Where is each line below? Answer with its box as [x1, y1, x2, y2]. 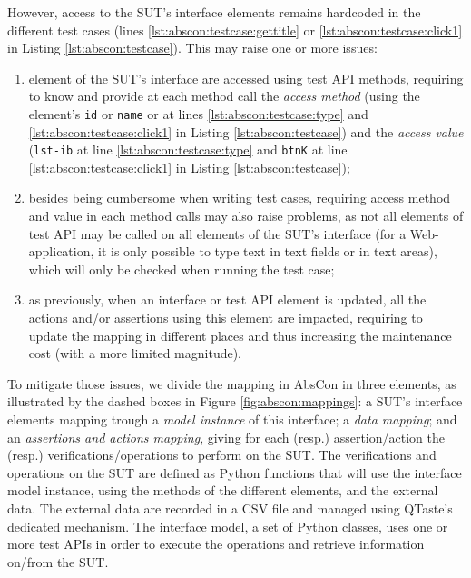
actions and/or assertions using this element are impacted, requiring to [28, 308, 423, 327]
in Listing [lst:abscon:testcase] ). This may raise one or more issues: [7, 38, 378, 57]
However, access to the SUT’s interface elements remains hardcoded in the [7, 3, 421, 21]
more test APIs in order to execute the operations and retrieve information [7, 534, 425, 553]
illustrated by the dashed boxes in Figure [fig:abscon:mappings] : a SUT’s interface [7, 392, 463, 411]
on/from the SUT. [7, 552, 109, 571]
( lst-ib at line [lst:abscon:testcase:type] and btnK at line [28, 140, 348, 159]
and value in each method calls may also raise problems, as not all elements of [28, 206, 464, 225]
